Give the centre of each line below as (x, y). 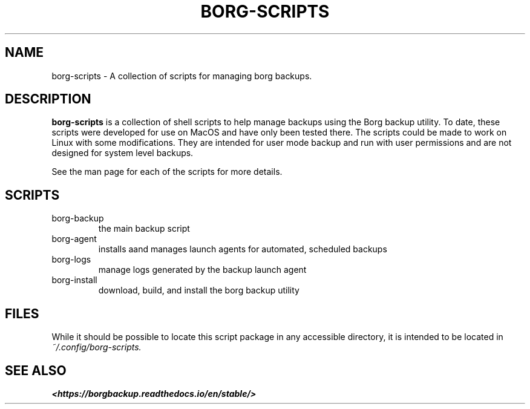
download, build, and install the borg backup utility (199, 290)
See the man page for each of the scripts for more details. (167, 172)
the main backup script (144, 229)
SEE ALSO (36, 370)
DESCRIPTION (48, 99)
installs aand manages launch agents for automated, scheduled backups (243, 249)
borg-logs (71, 260)
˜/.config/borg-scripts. (97, 347)
